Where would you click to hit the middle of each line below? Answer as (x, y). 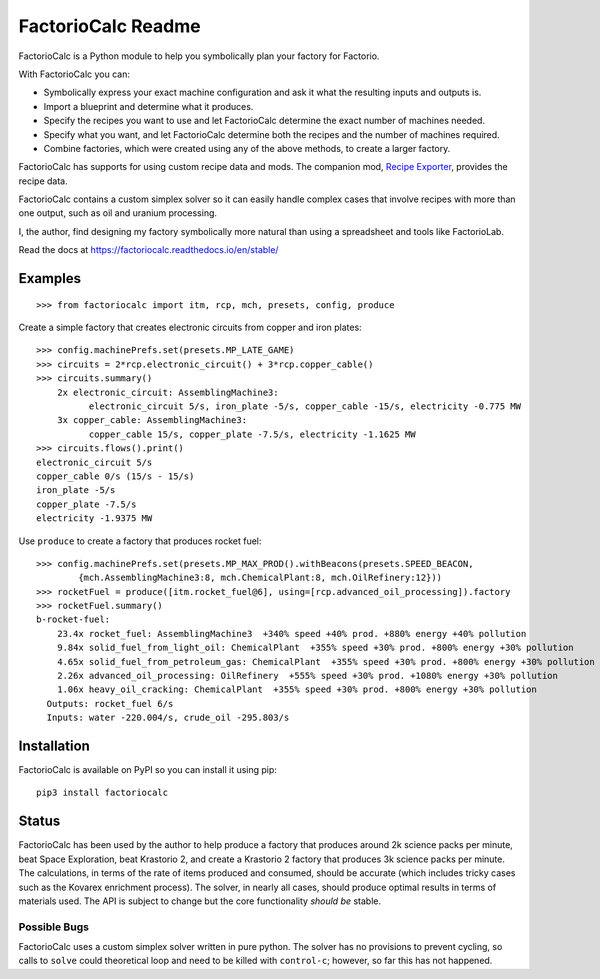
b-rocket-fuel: (73, 619)
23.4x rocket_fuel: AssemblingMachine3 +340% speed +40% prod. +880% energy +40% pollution (291, 633)
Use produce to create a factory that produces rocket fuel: (140, 541)
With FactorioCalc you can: (74, 74)
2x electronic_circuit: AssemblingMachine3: (167, 392)
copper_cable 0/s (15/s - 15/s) (115, 476)
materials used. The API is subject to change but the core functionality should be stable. (200, 901)
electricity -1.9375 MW (94, 518)
